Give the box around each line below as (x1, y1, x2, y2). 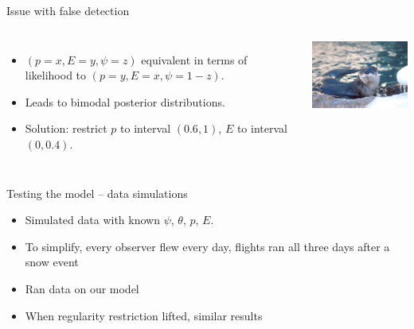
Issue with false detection (6, 2, 130, 18)
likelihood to (25, 67, 87, 83)
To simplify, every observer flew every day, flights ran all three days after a (25, 238, 390, 254)
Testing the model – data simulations (6, 184, 188, 201)
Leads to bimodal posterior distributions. (25, 93, 225, 110)
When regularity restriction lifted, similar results (25, 307, 263, 323)
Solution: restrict (25, 120, 107, 137)
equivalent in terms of (141, 51, 248, 68)
